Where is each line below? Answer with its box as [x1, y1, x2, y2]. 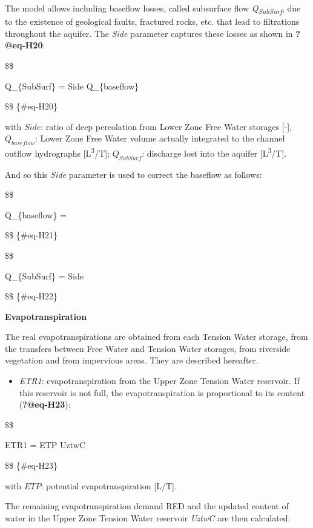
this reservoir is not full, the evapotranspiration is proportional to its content [19, 386, 305, 399]
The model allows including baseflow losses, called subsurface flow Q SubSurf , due [5, 2, 301, 16]
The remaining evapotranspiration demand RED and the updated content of [5, 500, 289, 512]
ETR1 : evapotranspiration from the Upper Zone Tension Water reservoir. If [19, 374, 300, 387]
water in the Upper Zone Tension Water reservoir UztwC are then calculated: [5, 511, 291, 524]
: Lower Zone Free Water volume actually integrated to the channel [35, 132, 285, 145]
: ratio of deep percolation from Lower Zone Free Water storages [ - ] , [41, 120, 292, 132]
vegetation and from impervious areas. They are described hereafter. [5, 354, 259, 367]
